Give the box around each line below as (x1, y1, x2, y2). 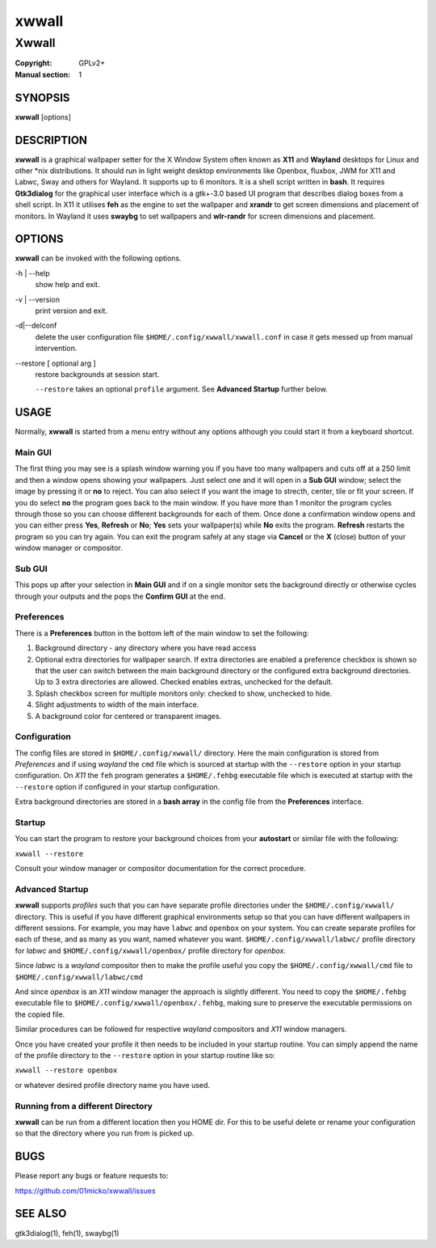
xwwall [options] (15, 112, 72, 121)
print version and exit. (35, 306, 108, 315)
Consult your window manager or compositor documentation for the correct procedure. (15, 864, 306, 874)
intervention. (35, 344, 78, 353)
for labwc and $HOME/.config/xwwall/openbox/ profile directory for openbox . (15, 946, 287, 955)
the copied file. (15, 1009, 65, 1019)
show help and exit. (35, 280, 100, 290)
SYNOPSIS (15, 91, 70, 104)
